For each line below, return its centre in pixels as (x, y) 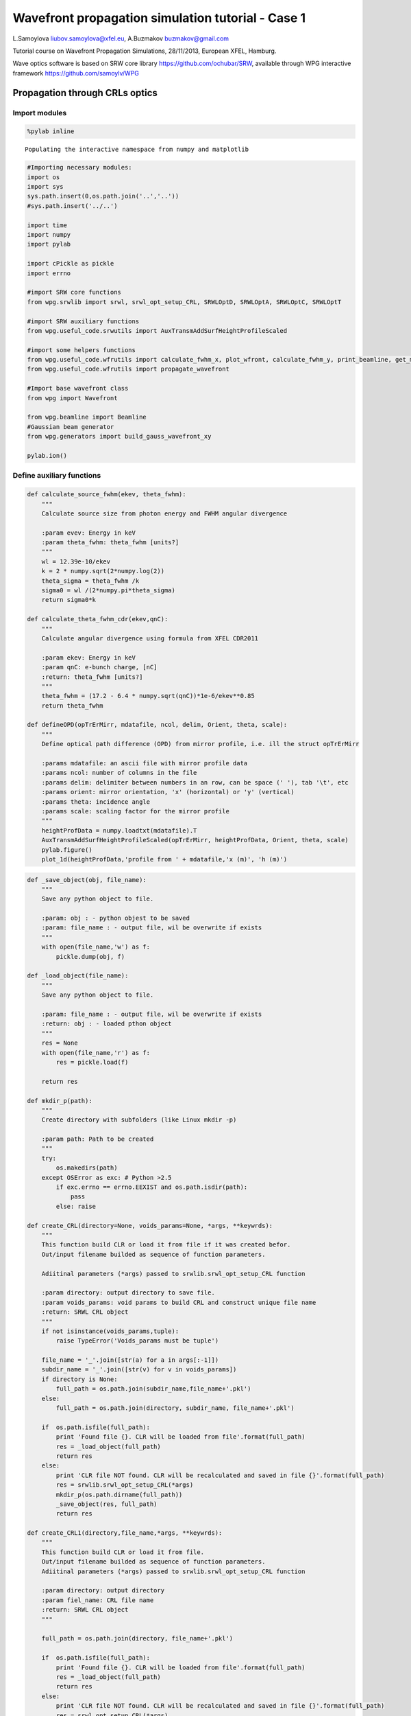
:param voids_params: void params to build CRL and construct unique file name (179, 1302)
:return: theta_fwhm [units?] (92, 677)
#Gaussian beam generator (71, 427)
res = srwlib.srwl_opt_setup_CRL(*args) (125, 1485)
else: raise (76, 1206)
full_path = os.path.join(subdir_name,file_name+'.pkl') (153, 1389)
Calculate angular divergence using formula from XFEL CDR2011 (150, 638)
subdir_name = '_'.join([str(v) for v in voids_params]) (139, 1370)
